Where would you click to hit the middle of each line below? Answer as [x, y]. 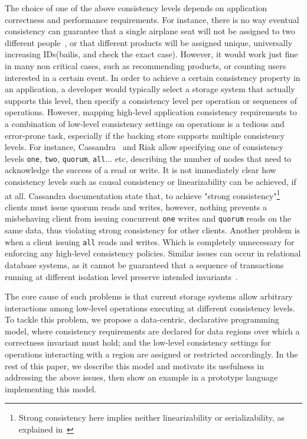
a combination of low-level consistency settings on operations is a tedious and [145, 123]
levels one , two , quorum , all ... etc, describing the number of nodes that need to [148, 158]
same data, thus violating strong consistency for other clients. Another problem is [153, 230]
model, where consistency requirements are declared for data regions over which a [152, 331]
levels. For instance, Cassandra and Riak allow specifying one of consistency [144, 147]
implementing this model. [51, 388]
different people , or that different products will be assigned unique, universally [149, 42]
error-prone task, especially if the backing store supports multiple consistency [145, 135]
